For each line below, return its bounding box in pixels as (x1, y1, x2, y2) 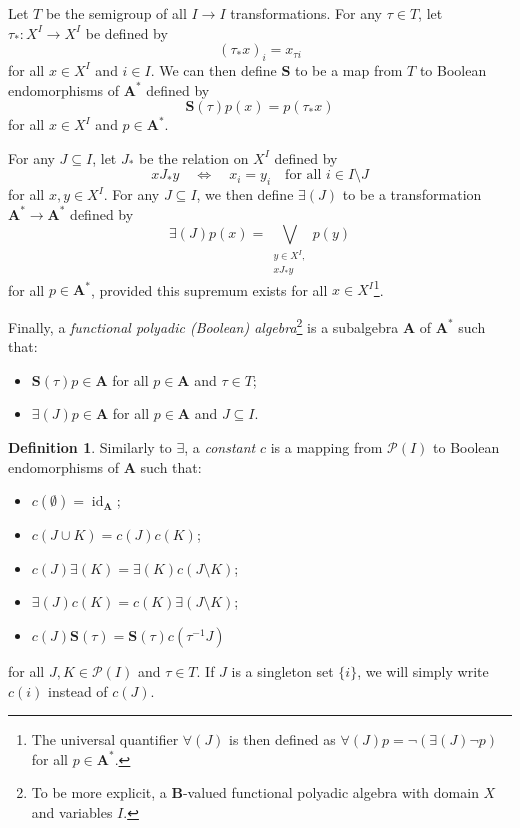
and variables (31, 801, 113, 822)
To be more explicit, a (31, 782, 167, 803)
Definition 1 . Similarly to (8, 436, 172, 457)
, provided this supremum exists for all (90, 279, 328, 300)
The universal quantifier (31, 729, 179, 750)
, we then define (196, 184, 294, 205)
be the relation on (139, 147, 249, 168)
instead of (48, 680, 108, 701)
